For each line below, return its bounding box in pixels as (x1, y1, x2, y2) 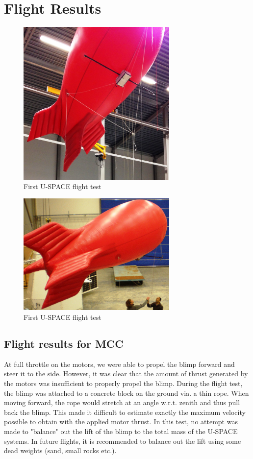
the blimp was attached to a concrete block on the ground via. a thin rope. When (4, 387, 249, 398)
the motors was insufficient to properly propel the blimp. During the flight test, (4, 378, 243, 388)
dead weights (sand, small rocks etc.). (4, 445, 117, 456)
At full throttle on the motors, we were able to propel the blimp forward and (4, 359, 235, 369)
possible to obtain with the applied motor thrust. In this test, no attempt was (4, 416, 238, 427)
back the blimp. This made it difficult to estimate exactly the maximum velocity (4, 407, 246, 417)
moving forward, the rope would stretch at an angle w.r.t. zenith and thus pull (4, 397, 240, 408)
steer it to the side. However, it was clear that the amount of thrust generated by (4, 368, 248, 379)
